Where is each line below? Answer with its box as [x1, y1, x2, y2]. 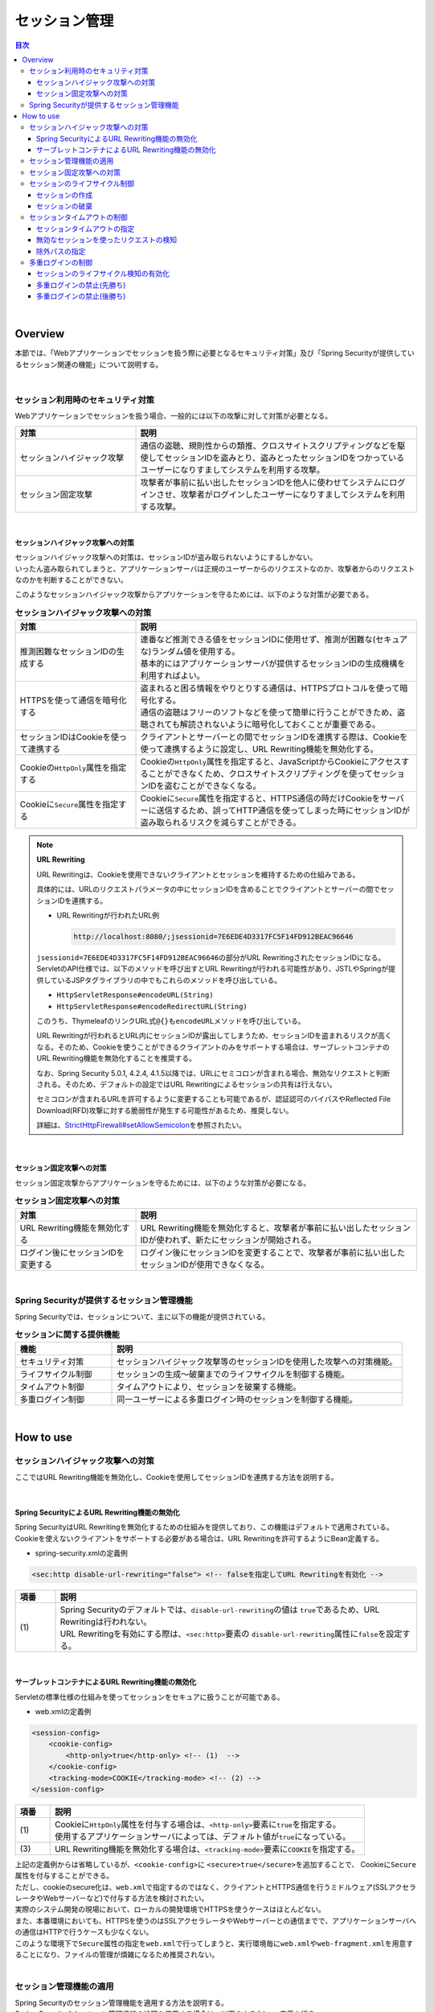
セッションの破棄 [36, 201, 92, 211]
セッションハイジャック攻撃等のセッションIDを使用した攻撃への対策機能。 [117, 1356, 398, 1367]
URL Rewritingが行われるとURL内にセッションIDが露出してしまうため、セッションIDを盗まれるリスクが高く [36, 1031, 393, 1041]
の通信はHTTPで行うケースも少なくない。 [14, 1927, 154, 1937]
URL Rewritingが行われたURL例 [56, 910, 160, 921]
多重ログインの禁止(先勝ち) [36, 280, 126, 290]
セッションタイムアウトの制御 [29, 212, 128, 222]
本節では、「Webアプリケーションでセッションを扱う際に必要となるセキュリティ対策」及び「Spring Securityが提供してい [14, 348, 415, 358]
